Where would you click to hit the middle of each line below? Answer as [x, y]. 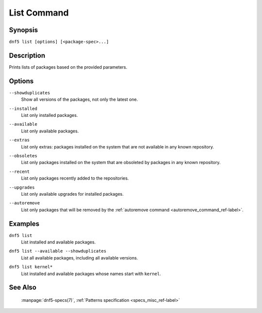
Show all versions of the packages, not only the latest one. [80, 99]
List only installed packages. [49, 115]
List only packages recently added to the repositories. [75, 178]
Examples [24, 224]
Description [27, 55]
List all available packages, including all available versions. [80, 258]
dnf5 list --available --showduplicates [58, 251]
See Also [23, 287]
